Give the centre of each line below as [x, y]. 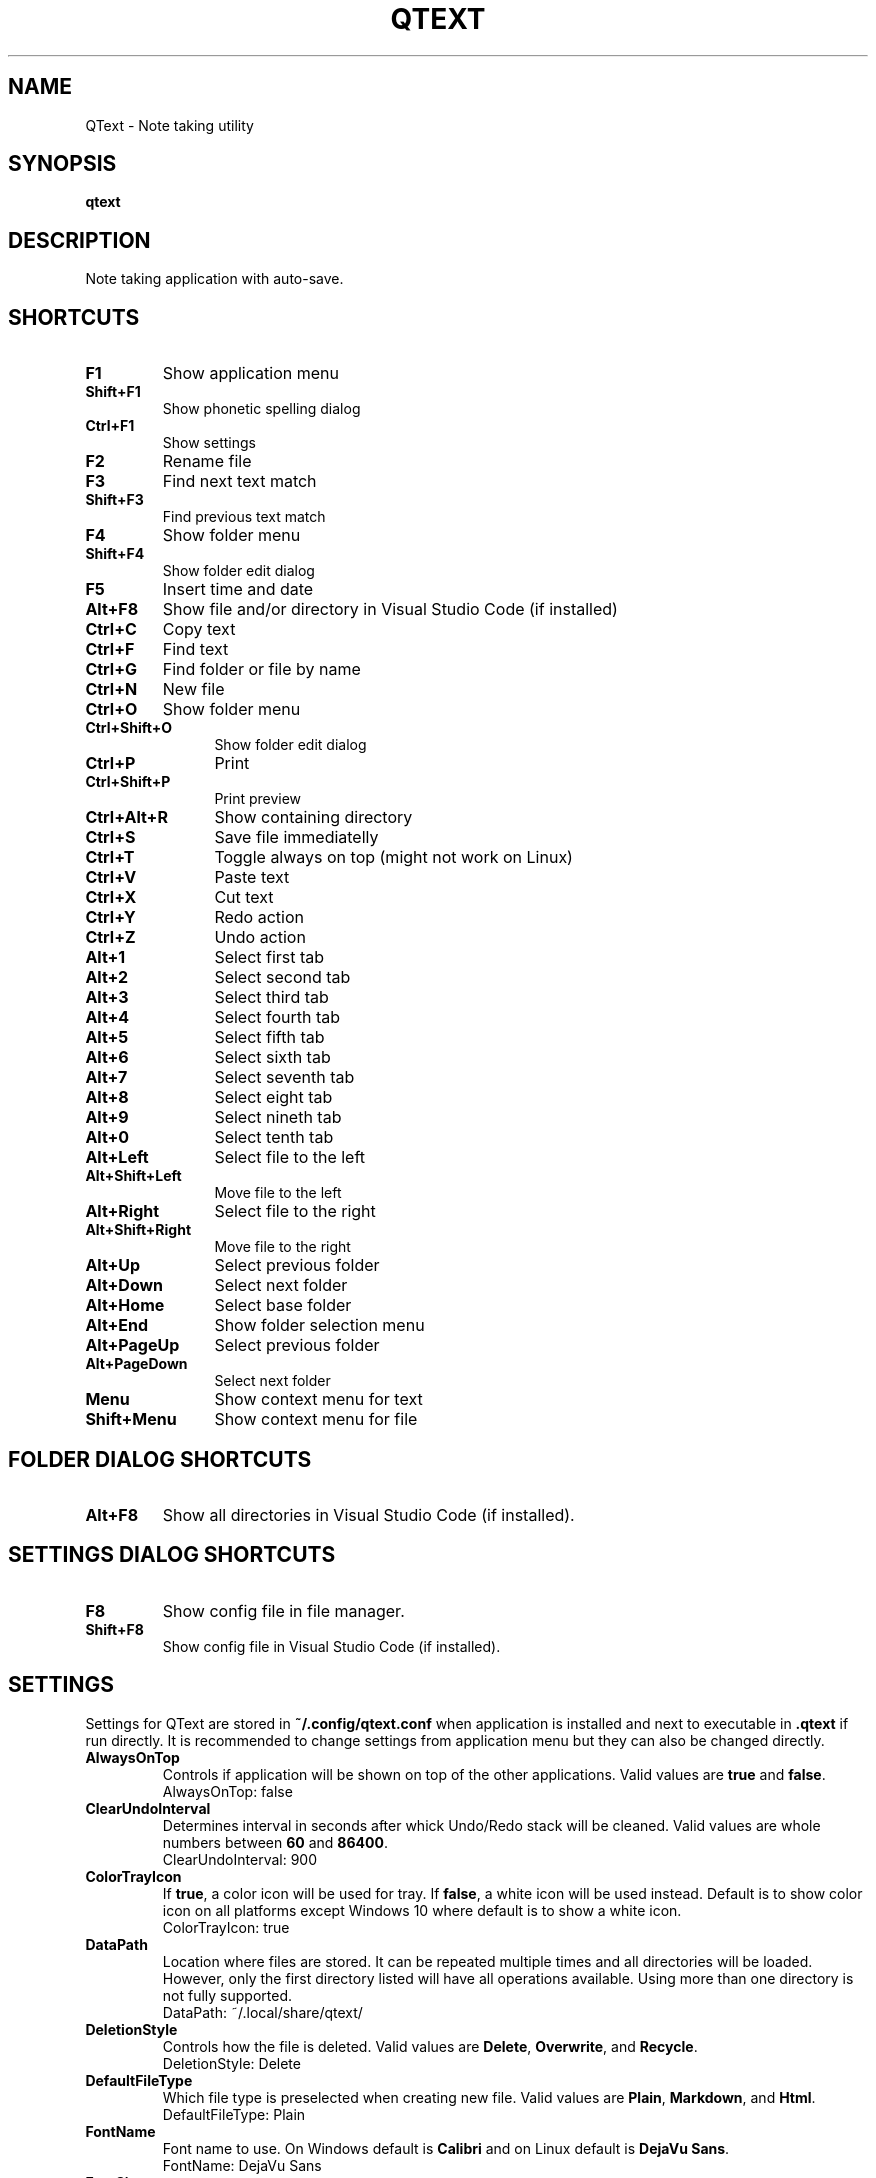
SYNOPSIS [62, 164]
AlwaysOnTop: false [227, 1791]
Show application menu [250, 373]
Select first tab [269, 957]
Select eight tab [273, 1097]
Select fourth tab [277, 1017]
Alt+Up [113, 1265]
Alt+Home [125, 1305]
